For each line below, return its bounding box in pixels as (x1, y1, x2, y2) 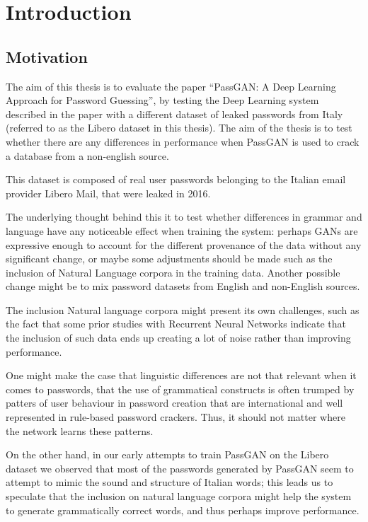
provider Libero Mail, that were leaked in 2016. (6, 185, 211, 200)
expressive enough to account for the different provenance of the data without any (6, 237, 362, 252)
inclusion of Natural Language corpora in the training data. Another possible (6, 265, 340, 279)
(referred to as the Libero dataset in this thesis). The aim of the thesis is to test (6, 120, 352, 135)
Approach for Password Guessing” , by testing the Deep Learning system (6, 93, 319, 108)
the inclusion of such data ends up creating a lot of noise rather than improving (6, 330, 351, 345)
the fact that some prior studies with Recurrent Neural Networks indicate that (6, 316, 346, 331)
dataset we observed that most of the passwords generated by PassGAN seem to (6, 460, 354, 475)
